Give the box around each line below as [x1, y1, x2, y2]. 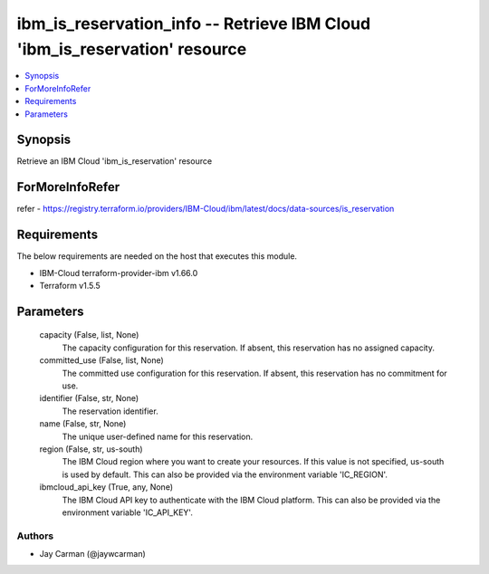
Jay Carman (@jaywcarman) [39, 549, 147, 560]
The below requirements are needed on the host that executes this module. [16, 251, 298, 262]
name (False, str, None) [39, 418, 127, 429]
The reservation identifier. [62, 406, 158, 416]
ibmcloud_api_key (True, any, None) [39, 482, 174, 493]
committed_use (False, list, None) [39, 355, 165, 366]
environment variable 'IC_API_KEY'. [62, 507, 194, 518]
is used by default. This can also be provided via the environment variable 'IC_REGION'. [62, 469, 388, 480]
